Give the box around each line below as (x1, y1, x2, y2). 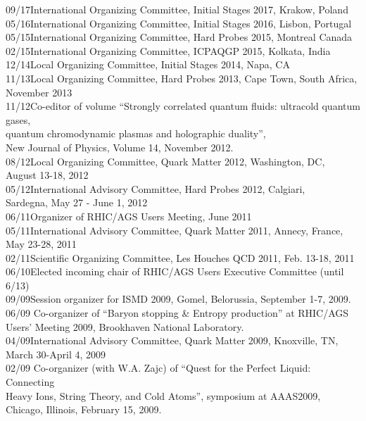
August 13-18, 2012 (6, 168, 89, 182)
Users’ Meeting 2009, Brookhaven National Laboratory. (6, 319, 244, 334)
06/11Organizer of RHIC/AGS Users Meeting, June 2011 (6, 208, 252, 223)
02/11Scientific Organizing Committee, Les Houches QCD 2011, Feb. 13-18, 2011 (6, 250, 355, 265)
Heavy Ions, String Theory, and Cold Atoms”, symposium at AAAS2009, (6, 388, 321, 403)
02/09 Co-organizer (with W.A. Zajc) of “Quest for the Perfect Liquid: (6, 360, 311, 375)
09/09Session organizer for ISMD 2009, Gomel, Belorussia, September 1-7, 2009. (6, 291, 351, 306)
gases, (6, 112, 31, 127)
